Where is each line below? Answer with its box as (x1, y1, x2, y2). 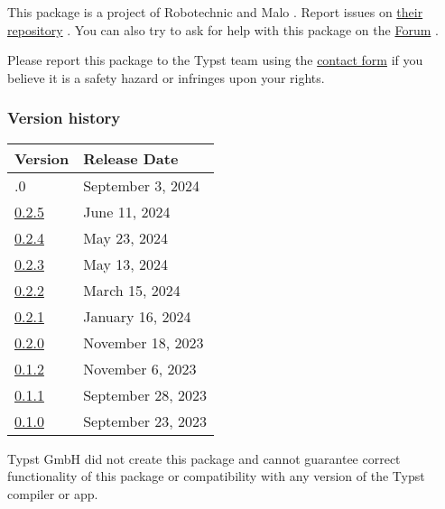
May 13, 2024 (83, 253, 168, 274)
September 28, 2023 (83, 384, 208, 405)
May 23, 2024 (83, 227, 168, 248)
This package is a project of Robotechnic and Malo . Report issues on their (7, 3, 423, 21)
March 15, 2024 (83, 279, 181, 301)
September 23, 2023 (83, 410, 208, 431)
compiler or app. (7, 484, 98, 503)
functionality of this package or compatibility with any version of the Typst (7, 467, 425, 486)
